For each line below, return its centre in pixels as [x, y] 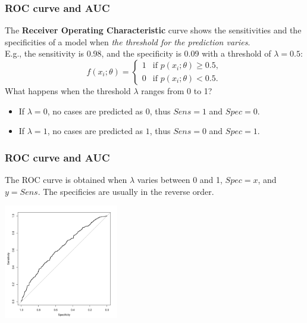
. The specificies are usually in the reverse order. [126, 191]
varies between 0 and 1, [180, 179]
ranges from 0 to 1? [177, 91]
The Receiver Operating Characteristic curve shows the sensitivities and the [153, 30]
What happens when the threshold [68, 91]
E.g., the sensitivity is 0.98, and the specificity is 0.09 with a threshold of [138, 53]
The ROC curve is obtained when [66, 179]
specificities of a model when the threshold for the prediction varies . [128, 41]
